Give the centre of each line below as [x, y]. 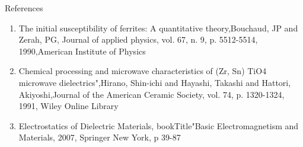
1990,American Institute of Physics [82, 51]
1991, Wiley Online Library [68, 106]
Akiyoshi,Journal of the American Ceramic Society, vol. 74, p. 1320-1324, [151, 94]
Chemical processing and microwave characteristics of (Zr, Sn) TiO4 [143, 71]
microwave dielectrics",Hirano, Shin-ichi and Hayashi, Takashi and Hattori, [155, 82]
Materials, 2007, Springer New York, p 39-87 [100, 137]
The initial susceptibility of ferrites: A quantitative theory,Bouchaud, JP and [158, 28]
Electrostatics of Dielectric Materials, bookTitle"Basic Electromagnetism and [159, 125]
